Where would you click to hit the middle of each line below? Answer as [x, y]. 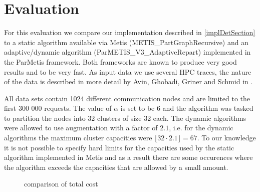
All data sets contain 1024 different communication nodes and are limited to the [127, 98]
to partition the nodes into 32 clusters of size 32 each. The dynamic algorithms [125, 118]
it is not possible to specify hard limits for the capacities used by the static [119, 147]
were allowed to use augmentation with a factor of [81, 128]
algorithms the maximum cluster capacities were [78, 138]
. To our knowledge [226, 138]
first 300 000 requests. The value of [58, 108]
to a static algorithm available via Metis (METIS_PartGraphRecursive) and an [126, 42]
